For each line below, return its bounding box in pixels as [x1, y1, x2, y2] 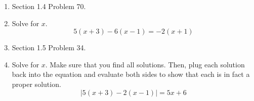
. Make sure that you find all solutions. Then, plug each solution [45, 59, 245, 69]
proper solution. [12, 78, 61, 89]
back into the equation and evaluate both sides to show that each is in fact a [12, 69, 250, 79]
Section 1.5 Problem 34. [12, 42, 86, 53]
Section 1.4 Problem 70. [12, 1, 86, 11]
